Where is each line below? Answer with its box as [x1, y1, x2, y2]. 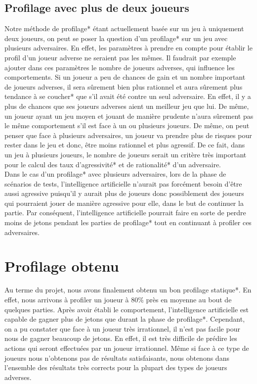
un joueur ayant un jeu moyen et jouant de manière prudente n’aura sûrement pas [4, 110, 254, 121]
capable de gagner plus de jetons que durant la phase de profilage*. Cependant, [4, 314, 245, 324]
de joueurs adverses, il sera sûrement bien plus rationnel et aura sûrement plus [4, 81, 243, 92]
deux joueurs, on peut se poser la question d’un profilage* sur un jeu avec [4, 33, 228, 43]
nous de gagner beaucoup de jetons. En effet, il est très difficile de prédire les [4, 333, 237, 343]
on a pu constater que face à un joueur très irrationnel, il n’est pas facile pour [4, 323, 240, 334]
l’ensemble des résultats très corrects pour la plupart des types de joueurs [4, 362, 227, 373]
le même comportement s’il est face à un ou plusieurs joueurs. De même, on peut [4, 120, 250, 131]
